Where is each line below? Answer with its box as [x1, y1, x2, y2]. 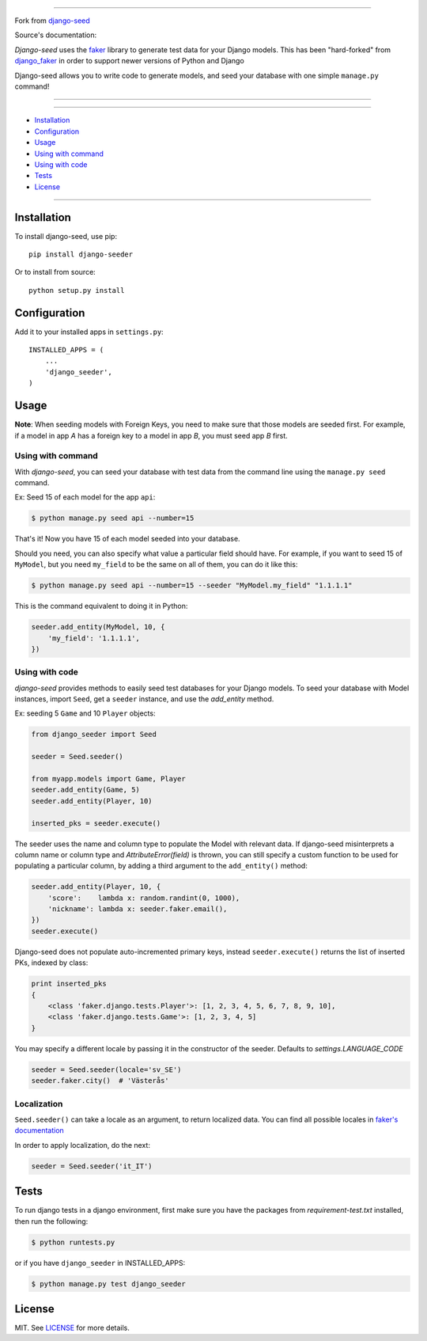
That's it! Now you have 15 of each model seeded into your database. [14, 534, 240, 544]
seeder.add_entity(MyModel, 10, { [31, 622, 165, 632]
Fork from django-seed [14, 16, 90, 25]
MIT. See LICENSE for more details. [14, 1323, 130, 1332]
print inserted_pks [31, 979, 107, 989]
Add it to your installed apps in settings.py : [14, 327, 164, 336]
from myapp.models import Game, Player [31, 774, 186, 783]
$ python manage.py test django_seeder [31, 1279, 186, 1288]
